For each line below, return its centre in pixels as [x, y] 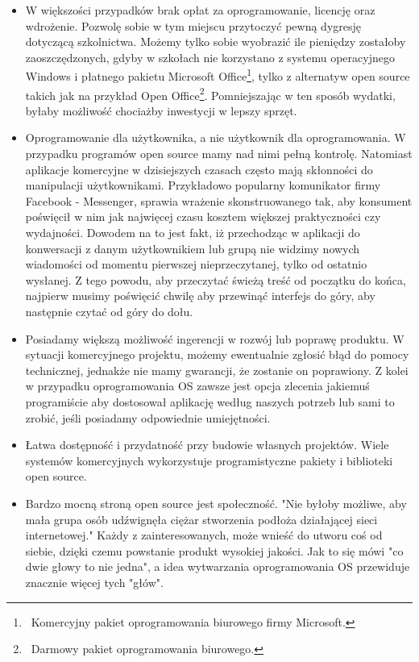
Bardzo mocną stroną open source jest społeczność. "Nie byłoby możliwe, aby [216, 503]
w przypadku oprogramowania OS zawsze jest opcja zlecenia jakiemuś [197, 386]
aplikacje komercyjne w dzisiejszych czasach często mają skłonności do [199, 169]
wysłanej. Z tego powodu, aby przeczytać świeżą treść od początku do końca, [216, 279]
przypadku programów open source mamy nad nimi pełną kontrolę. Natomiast [219, 154]
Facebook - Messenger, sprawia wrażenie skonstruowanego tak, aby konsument [219, 200]
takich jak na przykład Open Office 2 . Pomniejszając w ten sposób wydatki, [210, 94]
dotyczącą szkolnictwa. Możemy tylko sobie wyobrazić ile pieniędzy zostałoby [216, 42]
